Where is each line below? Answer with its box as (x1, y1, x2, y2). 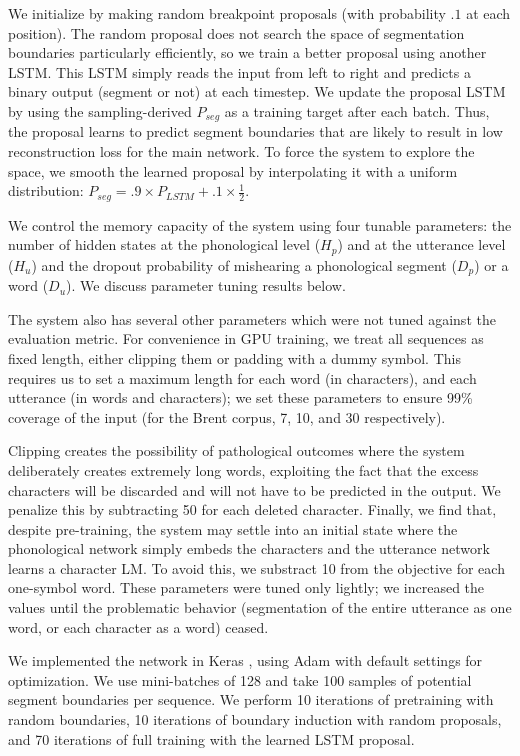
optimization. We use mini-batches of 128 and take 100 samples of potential (8, 669, 472, 690)
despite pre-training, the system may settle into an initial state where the (8, 518, 458, 539)
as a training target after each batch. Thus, (224, 100, 490, 121)
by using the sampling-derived (8, 100, 192, 121)
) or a (474, 254, 509, 275)
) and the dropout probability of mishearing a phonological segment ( (31, 254, 457, 275)
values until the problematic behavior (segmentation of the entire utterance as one (8, 597, 512, 618)
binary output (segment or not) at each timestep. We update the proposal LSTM (8, 81, 506, 102)
